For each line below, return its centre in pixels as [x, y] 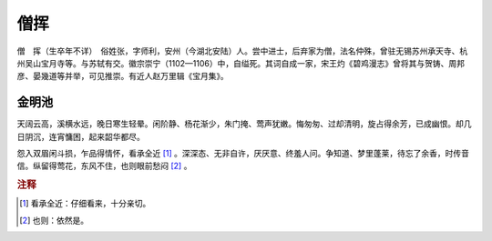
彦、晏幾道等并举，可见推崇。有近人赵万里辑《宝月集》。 [123, 76]
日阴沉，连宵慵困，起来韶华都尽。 [81, 136]
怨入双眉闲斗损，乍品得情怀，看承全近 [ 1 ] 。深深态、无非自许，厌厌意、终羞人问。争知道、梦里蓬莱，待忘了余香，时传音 [243, 154]
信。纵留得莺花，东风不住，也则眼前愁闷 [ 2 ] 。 [104, 166]
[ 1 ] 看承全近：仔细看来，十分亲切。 [85, 204]
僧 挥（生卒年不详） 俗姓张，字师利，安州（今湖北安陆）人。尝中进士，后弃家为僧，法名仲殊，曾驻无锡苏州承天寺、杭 [242, 51]
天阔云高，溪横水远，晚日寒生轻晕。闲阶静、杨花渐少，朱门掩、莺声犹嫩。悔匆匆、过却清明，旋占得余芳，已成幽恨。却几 [244, 124]
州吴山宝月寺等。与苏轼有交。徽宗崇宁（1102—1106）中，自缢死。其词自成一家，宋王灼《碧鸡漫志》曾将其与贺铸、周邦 [241, 63]
